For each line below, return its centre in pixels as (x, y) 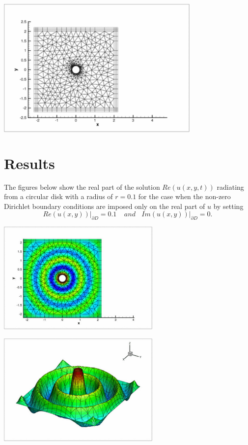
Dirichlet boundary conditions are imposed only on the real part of (105, 206)
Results (29, 163)
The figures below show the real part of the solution (82, 187)
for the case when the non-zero (184, 196)
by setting (228, 206)
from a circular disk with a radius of (58, 196)
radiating (230, 187)
